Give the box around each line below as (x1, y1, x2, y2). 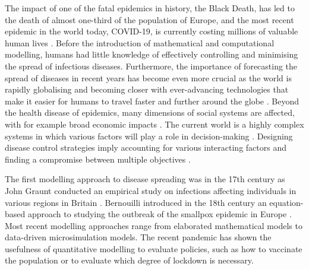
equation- (269, 196, 304, 208)
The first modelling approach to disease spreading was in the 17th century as (5, 173, 285, 185)
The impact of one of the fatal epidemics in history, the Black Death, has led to (5, 2, 295, 14)
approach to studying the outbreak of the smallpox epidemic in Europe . (27, 208, 292, 220)
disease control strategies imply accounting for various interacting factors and (5, 141, 286, 154)
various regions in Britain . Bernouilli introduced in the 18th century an (5, 196, 267, 208)
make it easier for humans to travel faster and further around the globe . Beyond (5, 94, 299, 107)
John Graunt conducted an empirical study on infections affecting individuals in (5, 184, 297, 196)
